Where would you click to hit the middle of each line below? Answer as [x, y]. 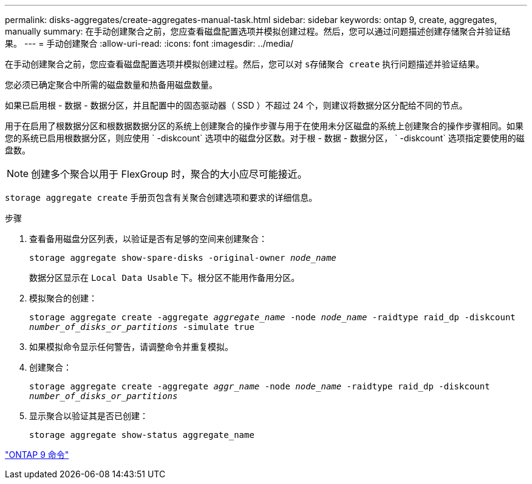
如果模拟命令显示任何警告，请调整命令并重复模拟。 [131, 347]
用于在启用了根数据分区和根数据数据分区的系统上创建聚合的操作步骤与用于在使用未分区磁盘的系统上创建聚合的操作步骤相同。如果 [264, 126]
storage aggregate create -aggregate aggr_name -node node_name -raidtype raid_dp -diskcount [260, 386]
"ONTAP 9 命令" [37, 455]
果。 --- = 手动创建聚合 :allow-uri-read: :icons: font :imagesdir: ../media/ [149, 43]
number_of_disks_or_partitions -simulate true [142, 327]
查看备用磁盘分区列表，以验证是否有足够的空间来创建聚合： [148, 239]
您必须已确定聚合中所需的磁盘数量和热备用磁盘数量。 [111, 85]
